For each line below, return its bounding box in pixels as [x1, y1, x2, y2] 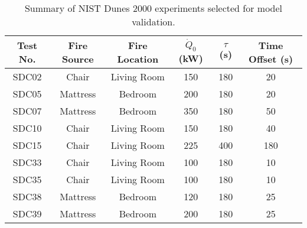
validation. [132, 15, 175, 28]
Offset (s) [249, 52, 293, 66]
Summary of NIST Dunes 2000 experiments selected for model [24, 1, 283, 15]
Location [117, 52, 159, 66]
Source [61, 52, 94, 66]
